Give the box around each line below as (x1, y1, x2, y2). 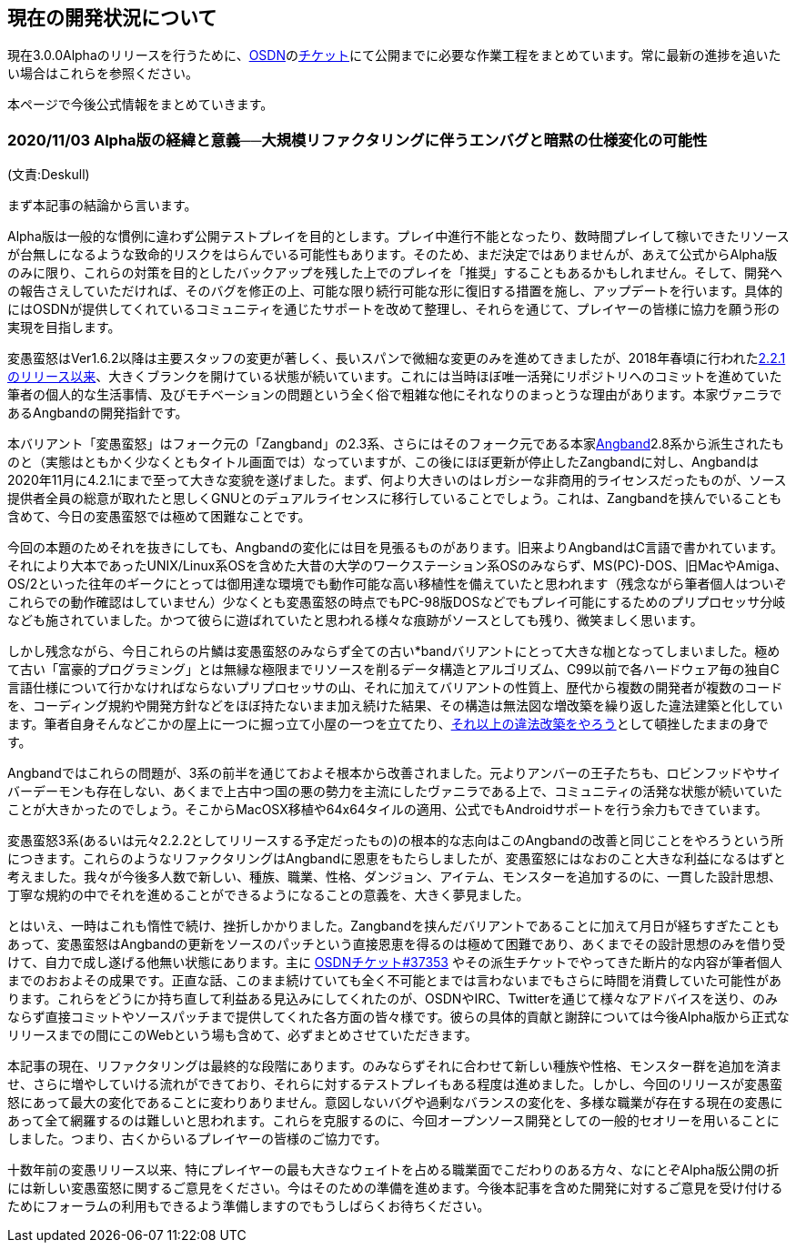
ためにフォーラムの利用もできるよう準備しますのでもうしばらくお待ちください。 (7, 1198, 490, 1215)
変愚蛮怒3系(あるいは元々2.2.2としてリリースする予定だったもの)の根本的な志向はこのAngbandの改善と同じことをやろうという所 (7, 832, 784, 849)
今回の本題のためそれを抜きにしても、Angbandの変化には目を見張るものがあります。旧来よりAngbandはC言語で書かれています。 (7, 539, 784, 556)
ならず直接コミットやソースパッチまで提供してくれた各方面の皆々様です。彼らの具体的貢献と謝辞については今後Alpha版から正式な (7, 1009, 790, 1025)
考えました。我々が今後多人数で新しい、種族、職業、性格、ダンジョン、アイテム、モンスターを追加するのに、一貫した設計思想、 (7, 869, 782, 885)
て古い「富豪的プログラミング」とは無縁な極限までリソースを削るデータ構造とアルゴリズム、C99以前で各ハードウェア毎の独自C (7, 661, 780, 678)
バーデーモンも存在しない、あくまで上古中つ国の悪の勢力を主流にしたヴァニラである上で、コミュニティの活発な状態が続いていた (7, 783, 783, 800)
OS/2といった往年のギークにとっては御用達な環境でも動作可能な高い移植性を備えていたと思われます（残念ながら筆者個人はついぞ (7, 576, 787, 592)
